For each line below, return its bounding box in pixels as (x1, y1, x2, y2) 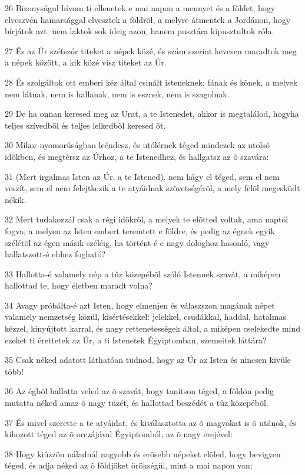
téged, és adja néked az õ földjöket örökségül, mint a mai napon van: (5, 459, 253, 471)
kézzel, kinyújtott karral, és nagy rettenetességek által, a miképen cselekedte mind (5, 322, 301, 335)
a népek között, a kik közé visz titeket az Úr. (5, 56, 167, 68)
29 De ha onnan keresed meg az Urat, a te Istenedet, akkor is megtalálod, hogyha (5, 107, 299, 120)
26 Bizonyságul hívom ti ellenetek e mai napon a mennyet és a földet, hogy (5, 2, 276, 14)
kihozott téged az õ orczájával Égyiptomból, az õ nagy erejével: (5, 428, 233, 440)
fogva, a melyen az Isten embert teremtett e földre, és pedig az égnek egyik (5, 224, 275, 237)
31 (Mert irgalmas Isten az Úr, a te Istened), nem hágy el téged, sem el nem (5, 170, 280, 182)
